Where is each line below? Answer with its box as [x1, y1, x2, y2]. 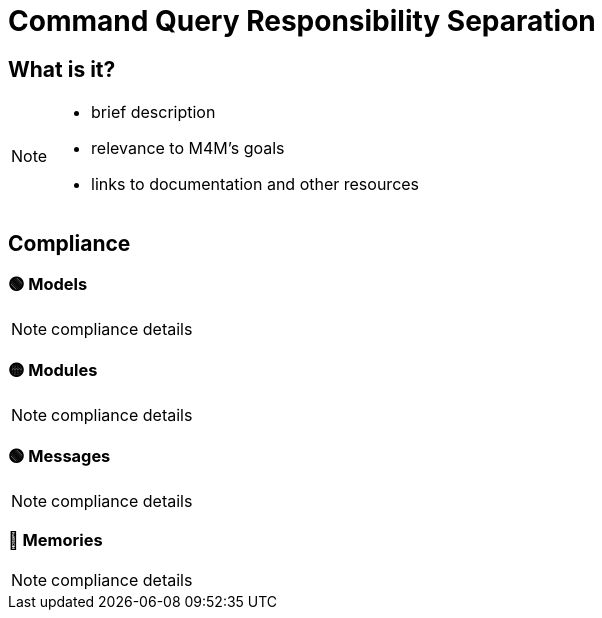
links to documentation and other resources [91, 174, 420, 195]
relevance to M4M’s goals [91, 138, 285, 159]
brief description [91, 102, 216, 123]
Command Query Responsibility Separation [8, 4, 596, 38]
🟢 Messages [8, 445, 111, 466]
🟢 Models [8, 274, 88, 295]
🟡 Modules [8, 359, 98, 380]
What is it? [8, 56, 116, 82]
